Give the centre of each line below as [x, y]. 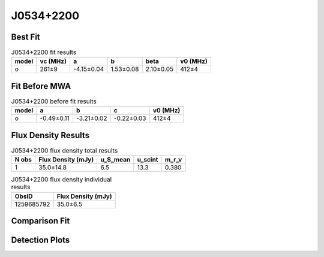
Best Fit [25, 37]
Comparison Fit [40, 221]
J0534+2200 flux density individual [61, 180]
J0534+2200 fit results [44, 52]
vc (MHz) [53, 61]
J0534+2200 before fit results [54, 101]
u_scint [148, 160]
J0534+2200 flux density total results [64, 151]
